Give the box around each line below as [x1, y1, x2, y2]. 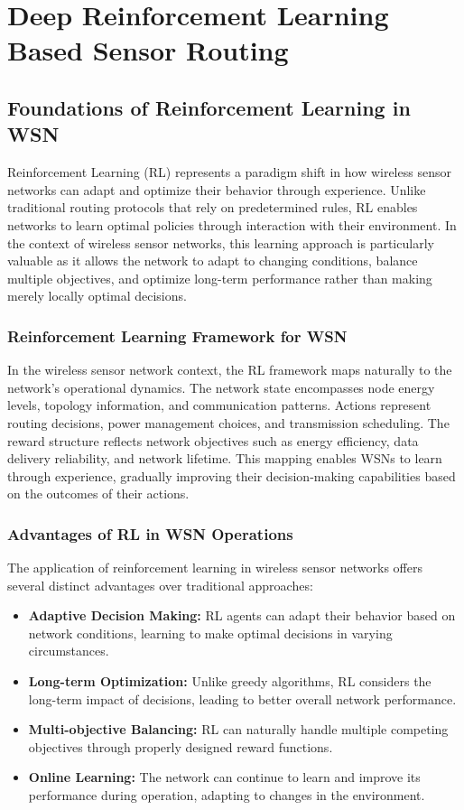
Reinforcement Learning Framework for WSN [7, 324, 348, 347]
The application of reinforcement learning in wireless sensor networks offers [7, 558, 422, 577]
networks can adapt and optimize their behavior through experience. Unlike [7, 180, 426, 199]
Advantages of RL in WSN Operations [7, 522, 293, 545]
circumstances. [28, 641, 109, 660]
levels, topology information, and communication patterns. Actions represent [7, 396, 432, 414]
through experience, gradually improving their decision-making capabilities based [7, 466, 456, 485]
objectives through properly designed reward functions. [28, 737, 333, 756]
